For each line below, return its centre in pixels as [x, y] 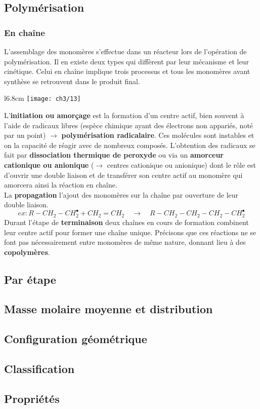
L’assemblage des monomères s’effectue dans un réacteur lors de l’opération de [125, 51]
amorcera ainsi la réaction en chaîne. [61, 185]
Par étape [30, 279]
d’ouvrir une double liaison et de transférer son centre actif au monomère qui [123, 175]
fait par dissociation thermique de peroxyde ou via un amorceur [114, 155]
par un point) [25, 135]
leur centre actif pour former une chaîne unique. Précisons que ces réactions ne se [130, 232]
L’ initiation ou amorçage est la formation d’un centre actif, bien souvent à [124, 115]
